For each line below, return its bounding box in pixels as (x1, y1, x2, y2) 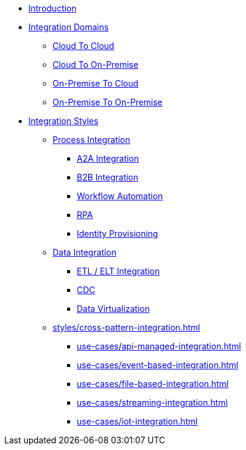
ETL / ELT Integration (77, 266, 160, 276)
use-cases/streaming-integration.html (77, 397, 228, 408)
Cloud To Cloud (53, 41, 114, 51)
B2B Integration (77, 172, 138, 182)
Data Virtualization (77, 303, 150, 314)
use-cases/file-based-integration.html (77, 379, 229, 389)
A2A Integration (77, 153, 139, 164)
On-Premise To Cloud (53, 78, 138, 88)
